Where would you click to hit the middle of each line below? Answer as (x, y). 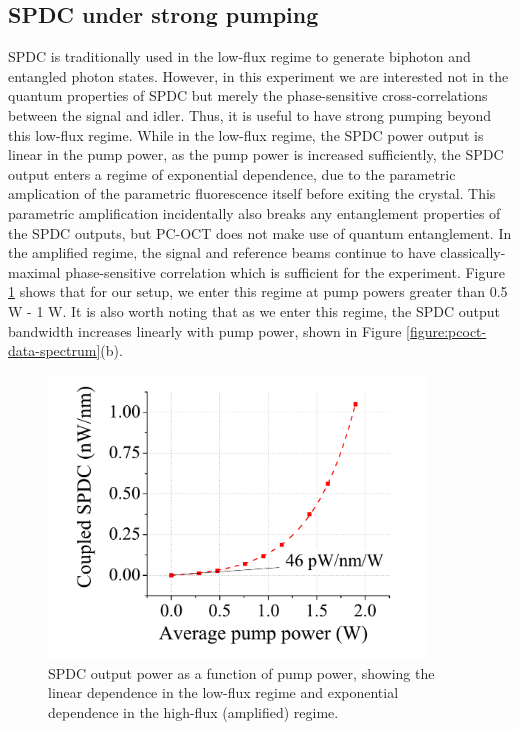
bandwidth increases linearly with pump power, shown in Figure (205, 330)
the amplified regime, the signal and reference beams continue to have (222, 252)
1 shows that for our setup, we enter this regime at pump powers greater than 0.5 (258, 291)
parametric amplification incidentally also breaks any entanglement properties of (254, 212)
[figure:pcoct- (446, 330)
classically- (473, 252)
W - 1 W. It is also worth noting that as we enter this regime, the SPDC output (254, 310)
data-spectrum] (54, 350)
